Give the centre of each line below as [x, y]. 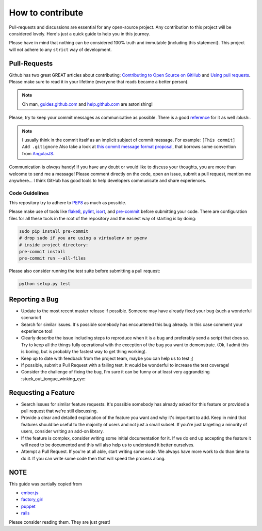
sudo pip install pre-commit [54, 231]
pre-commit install [42, 251]
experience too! [37, 331]
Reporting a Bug [34, 299]
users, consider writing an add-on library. [63, 431]
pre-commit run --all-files [52, 258]
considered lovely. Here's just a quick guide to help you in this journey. [80, 33]
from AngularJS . [38, 153]
